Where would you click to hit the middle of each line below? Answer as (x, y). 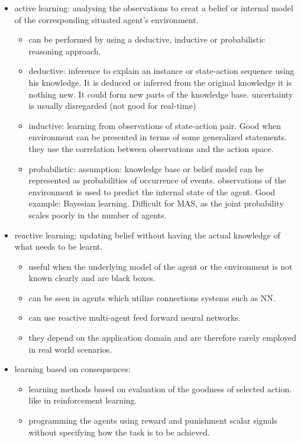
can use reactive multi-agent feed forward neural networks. (135, 317)
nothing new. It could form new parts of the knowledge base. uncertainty (161, 94)
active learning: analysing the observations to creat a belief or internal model (154, 8)
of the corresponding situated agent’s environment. (106, 19)
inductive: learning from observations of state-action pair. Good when (155, 125)
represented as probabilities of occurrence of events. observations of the (157, 180)
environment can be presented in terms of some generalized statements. (158, 137)
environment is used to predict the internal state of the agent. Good (152, 191)
